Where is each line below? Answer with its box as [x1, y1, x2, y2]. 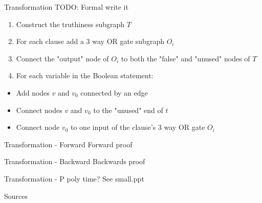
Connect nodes [16, 104, 62, 115]
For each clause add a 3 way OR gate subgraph [16, 36, 164, 47]
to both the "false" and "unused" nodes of [121, 53, 250, 63]
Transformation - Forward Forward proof [4, 139, 133, 149]
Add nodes [16, 87, 50, 98]
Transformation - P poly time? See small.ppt [4, 173, 144, 184]
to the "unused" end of [93, 104, 163, 115]
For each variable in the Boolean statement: [16, 70, 154, 81]
